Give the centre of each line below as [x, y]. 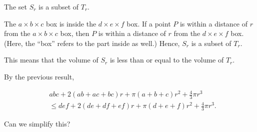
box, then [75, 33]
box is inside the [71, 23]
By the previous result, [39, 76]
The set [15, 6]
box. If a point [149, 23]
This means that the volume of [51, 60]
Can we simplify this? [37, 124]
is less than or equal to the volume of [167, 60]
